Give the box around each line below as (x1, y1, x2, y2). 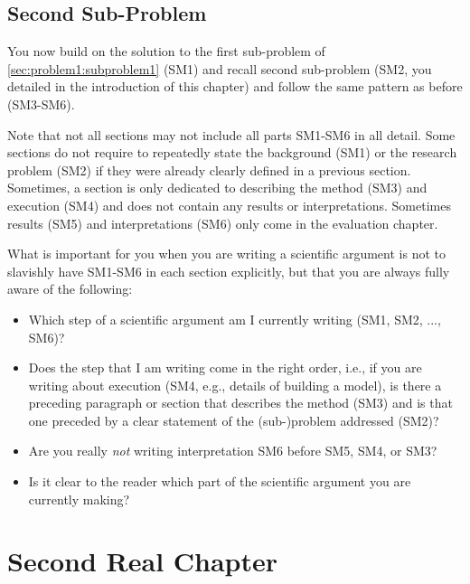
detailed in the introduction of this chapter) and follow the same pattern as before (7, 77, 463, 96)
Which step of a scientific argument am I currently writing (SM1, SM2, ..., (28, 309, 441, 328)
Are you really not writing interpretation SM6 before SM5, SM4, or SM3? (28, 441, 437, 460)
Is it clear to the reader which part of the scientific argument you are (28, 472, 411, 491)
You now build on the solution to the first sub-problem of (7, 42, 325, 61)
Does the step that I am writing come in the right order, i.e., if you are (28, 358, 422, 377)
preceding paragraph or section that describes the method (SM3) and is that (28, 393, 453, 412)
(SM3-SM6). (7, 94, 75, 113)
